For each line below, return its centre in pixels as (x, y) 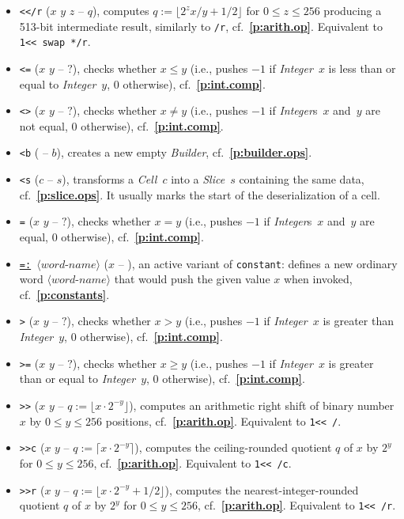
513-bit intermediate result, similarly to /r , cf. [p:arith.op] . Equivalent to (201, 26)
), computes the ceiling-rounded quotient (233, 447)
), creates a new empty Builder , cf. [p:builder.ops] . (184, 152)
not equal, (43, 125)
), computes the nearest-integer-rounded (262, 489)
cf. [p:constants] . (64, 294)
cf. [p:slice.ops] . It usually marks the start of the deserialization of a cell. (200, 194)
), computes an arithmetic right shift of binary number (262, 405)
